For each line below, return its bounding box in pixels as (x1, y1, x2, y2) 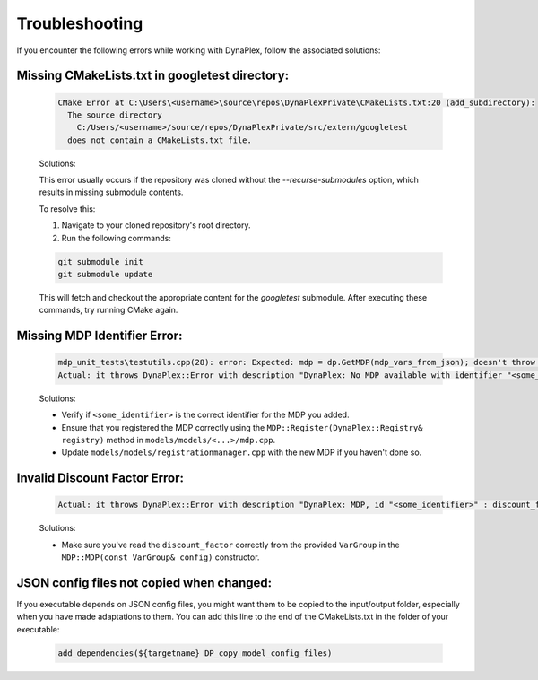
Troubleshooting (16, 13, 143, 33)
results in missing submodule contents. (39, 187, 184, 197)
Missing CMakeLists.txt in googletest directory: (16, 68, 290, 83)
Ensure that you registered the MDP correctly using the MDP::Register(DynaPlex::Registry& (61, 422, 423, 432)
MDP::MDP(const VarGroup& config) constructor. (61, 552, 260, 562)
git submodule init (57, 257, 143, 266)
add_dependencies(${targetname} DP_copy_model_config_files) (57, 648, 333, 658)
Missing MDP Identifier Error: (16, 328, 183, 344)
